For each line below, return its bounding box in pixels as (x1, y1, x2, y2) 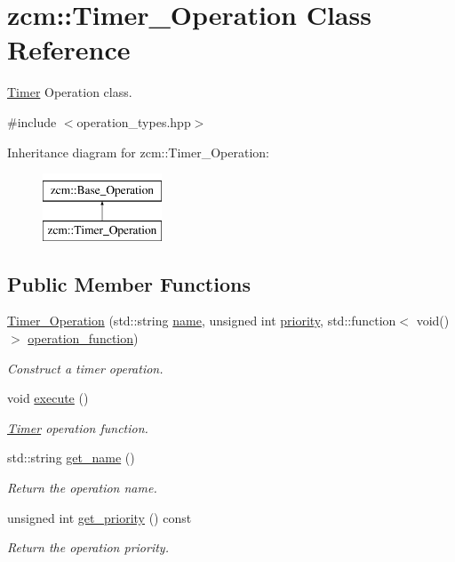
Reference (7, 31, 131, 68)
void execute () (7, 389, 89, 407)
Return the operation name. (7, 478, 157, 497)
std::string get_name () (7, 448, 135, 467)
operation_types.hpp (76, 112, 191, 131)
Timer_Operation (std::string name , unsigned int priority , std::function (7, 311, 396, 330)
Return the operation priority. (7, 538, 169, 557)
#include (7, 112, 57, 131)
